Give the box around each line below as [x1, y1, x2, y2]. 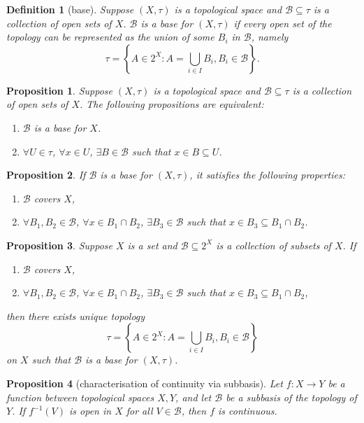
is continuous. [218, 403, 277, 418]
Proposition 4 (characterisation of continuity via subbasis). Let [6, 375, 283, 390]
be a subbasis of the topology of [226, 389, 357, 404]
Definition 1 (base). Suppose [6, 2, 134, 16]
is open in [69, 403, 112, 418]
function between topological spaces [6, 389, 154, 404]
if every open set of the [233, 15, 332, 30]
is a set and [127, 237, 177, 252]
